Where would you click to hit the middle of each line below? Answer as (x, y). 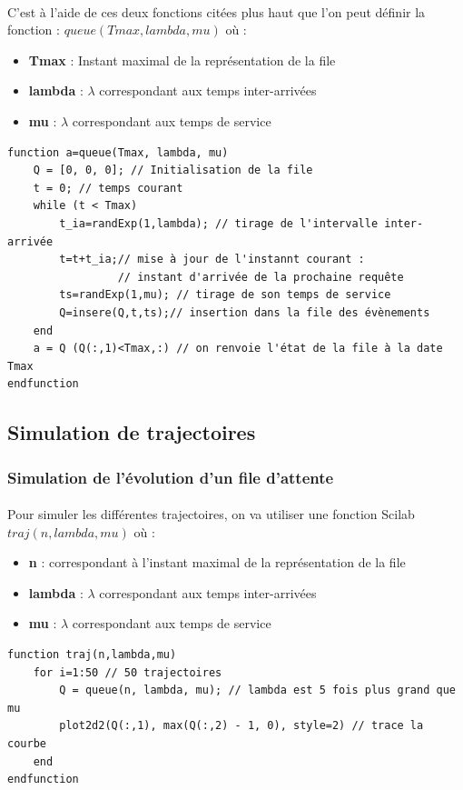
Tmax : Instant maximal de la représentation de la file (182, 60)
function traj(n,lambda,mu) (92, 655)
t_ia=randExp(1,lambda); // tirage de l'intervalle (219, 223)
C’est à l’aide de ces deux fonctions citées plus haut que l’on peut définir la (217, 11)
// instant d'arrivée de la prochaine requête (261, 277)
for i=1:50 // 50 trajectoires (128, 672)
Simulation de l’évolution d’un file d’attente (171, 477)
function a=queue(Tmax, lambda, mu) (118, 152)
